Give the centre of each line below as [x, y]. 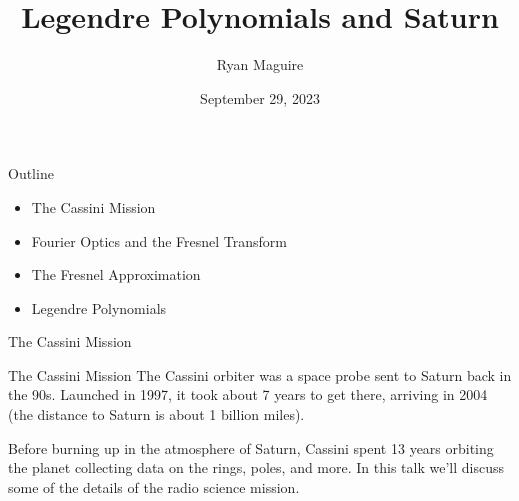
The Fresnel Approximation [116, 274]
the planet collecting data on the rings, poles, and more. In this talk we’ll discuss [256, 467]
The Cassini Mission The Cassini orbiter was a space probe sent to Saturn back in [260, 374]
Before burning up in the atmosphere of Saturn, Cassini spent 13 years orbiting [251, 447]
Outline [31, 173]
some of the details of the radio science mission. [154, 486]
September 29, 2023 [260, 97]
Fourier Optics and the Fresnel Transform [159, 240]
